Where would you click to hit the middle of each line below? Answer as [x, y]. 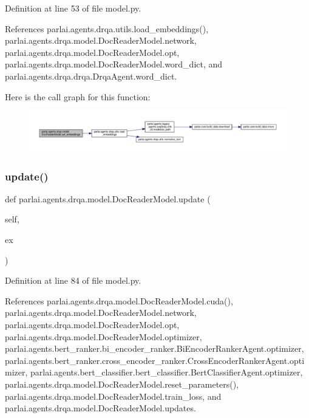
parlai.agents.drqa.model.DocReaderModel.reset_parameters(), [122, 384]
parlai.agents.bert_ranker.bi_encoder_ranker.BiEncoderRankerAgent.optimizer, [154, 348]
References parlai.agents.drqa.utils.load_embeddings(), [107, 28]
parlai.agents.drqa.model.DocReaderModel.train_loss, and [113, 396]
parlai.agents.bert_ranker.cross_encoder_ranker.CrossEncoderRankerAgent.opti [155, 360]
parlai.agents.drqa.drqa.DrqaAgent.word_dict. [91, 76]
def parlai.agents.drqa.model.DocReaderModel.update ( [108, 198]
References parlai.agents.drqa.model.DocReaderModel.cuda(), [119, 300]
